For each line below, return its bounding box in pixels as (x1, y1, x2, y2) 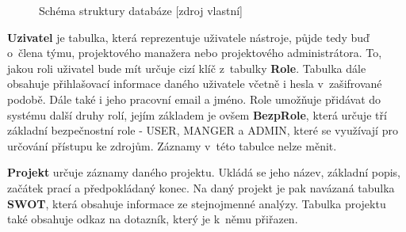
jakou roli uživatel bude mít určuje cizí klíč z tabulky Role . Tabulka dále (7, 59, 366, 76)
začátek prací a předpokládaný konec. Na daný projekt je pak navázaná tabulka (7, 179, 395, 196)
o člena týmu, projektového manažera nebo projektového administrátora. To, (7, 44, 382, 61)
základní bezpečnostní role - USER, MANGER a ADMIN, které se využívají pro (7, 122, 398, 139)
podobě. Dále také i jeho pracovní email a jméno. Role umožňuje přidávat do (7, 90, 381, 107)
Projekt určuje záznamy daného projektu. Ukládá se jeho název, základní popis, (7, 164, 401, 181)
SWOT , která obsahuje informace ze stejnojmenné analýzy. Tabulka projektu (7, 195, 386, 211)
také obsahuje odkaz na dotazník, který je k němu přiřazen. (7, 211, 298, 227)
